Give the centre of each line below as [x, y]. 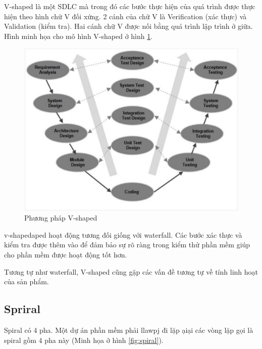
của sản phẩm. [27, 281]
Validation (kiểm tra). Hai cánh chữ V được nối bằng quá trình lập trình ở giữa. [128, 26]
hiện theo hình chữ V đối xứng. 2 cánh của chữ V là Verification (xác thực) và [125, 16]
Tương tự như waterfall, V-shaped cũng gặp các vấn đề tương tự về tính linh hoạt [131, 271]
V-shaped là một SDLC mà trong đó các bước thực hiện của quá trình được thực [130, 6]
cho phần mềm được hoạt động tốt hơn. [66, 255]
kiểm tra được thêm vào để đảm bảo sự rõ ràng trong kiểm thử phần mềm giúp [127, 245]
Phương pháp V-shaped [61, 218]
